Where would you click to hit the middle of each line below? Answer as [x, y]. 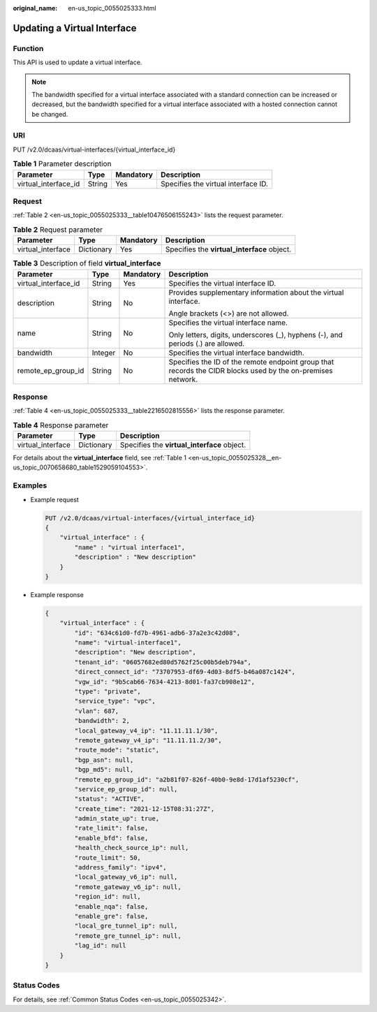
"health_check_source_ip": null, [132, 848]
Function [28, 48]
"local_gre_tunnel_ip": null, [126, 926]
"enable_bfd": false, [111, 838]
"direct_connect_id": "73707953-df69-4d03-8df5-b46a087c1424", [185, 672]
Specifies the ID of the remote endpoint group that [251, 362]
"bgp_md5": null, [104, 770]
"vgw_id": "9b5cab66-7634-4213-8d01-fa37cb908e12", [165, 682]
